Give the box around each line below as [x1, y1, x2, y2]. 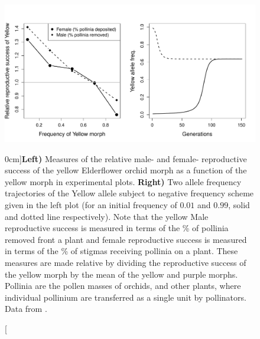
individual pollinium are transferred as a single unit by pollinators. [5, 291, 246, 303]
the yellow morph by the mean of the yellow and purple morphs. [5, 268, 238, 280]
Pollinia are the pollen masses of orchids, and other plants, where [5, 279, 241, 292]
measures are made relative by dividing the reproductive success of [5, 256, 246, 269]
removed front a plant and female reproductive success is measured [5, 233, 247, 245]
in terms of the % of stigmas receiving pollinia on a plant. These [5, 245, 238, 257]
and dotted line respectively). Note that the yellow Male [5, 210, 209, 222]
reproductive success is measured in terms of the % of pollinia [5, 222, 229, 234]
